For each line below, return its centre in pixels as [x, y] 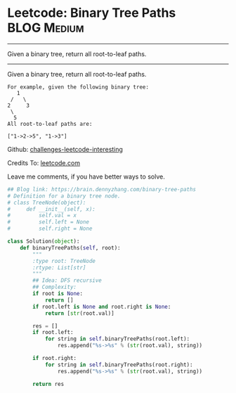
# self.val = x [42, 216]
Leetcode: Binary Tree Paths [92, 13]
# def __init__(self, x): [52, 209]
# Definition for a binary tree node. [64, 196]
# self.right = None [50, 229]
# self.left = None [48, 222]
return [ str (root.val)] [79, 313]
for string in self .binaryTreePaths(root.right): [119, 365]
